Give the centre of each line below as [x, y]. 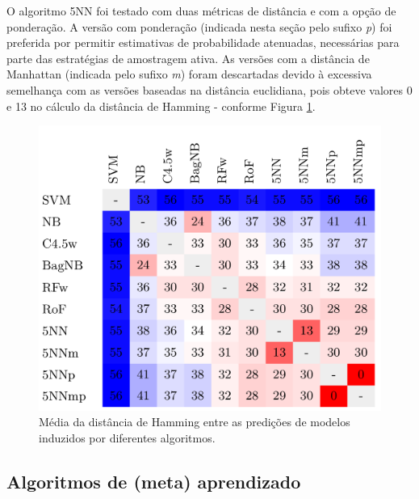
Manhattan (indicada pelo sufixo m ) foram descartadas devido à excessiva [189, 74]
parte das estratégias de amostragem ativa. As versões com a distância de [188, 58]
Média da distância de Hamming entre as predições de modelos [195, 422]
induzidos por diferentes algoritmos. [127, 437]
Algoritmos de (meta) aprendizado [154, 481]
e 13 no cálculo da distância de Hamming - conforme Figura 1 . [161, 106]
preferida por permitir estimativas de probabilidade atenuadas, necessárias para [203, 42]
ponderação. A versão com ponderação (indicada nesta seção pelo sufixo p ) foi [199, 26]
